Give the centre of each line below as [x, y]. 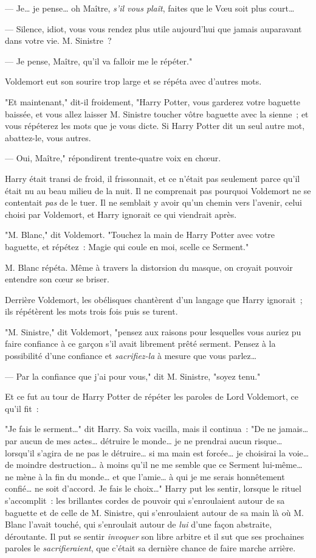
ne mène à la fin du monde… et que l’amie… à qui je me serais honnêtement [145, 476]
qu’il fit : [22, 408]
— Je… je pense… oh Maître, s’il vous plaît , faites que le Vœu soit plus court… [150, 8]
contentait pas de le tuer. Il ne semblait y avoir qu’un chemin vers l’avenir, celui [153, 202]
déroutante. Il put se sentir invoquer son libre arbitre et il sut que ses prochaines [155, 536]
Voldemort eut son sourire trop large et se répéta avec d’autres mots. [133, 81]
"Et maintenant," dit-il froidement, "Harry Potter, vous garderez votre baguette [153, 101]
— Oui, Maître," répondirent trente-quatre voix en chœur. [113, 158]
